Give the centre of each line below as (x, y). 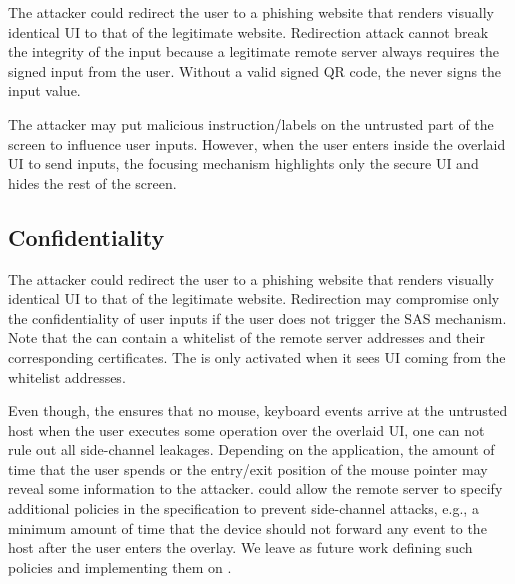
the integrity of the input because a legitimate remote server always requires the (253, 51)
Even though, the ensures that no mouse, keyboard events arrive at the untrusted (258, 410)
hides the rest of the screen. (92, 182)
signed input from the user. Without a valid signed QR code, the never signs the (255, 70)
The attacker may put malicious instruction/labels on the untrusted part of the (251, 123)
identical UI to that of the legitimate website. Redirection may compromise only (254, 298)
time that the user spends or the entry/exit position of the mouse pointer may (248, 468)
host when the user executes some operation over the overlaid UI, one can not (246, 429)
